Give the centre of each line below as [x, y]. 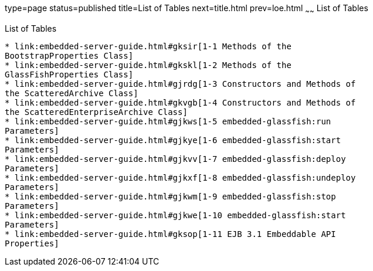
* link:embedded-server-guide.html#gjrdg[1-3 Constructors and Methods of [180, 84]
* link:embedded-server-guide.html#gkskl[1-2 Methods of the [148, 65]
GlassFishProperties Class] [69, 74]
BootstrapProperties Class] [69, 55]
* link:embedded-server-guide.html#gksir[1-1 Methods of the [148, 46]
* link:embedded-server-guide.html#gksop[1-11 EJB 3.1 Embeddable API [170, 234]
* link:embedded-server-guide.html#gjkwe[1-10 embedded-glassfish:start [175, 215]
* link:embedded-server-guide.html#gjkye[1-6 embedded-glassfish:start [173, 140]
